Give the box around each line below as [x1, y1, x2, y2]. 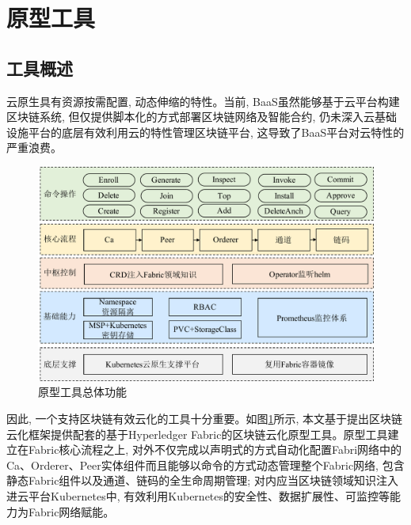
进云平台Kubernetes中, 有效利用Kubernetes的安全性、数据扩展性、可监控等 [6, 487, 390, 504]
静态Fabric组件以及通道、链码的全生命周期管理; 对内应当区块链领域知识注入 [6, 472, 398, 489]
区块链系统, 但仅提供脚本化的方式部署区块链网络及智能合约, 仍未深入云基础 [6, 108, 398, 125]
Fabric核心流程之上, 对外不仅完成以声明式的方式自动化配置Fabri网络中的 [28, 441, 402, 458]
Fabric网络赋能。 [28, 503, 115, 519]
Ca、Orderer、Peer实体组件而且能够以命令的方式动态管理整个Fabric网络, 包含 [6, 456, 405, 473]
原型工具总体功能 [38, 383, 127, 400]
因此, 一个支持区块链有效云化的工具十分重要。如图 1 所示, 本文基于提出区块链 [6, 410, 403, 426]
